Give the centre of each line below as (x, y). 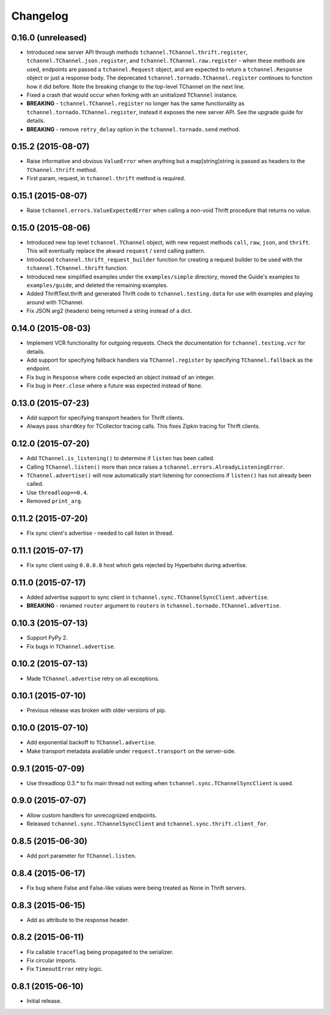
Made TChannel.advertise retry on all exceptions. (93, 678)
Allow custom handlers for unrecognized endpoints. (92, 815)
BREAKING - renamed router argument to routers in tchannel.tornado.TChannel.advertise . (154, 606)
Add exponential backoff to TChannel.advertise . (91, 742)
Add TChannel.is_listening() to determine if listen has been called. (121, 458)
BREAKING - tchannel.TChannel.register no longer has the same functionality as (135, 103)
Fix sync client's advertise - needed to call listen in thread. (100, 533)
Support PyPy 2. (47, 638)
